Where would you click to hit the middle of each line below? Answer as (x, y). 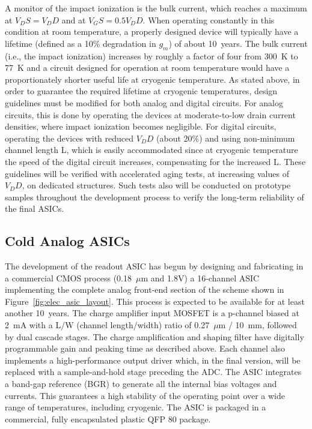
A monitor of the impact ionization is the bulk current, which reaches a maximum (156, 8)
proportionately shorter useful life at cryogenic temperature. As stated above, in (152, 79)
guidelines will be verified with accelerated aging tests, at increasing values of (147, 173)
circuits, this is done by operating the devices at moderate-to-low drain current (150, 114)
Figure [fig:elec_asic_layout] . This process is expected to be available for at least (155, 301)
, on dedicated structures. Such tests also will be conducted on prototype (156, 185)
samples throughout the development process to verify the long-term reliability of (154, 196)
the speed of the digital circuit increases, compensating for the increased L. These (155, 161)
